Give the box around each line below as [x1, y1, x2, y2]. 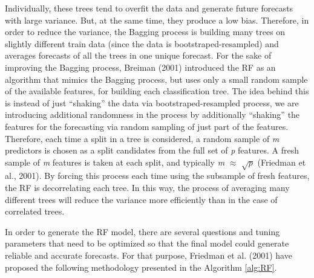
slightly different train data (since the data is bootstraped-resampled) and [5, 37, 279, 50]
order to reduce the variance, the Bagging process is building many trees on [5, 25, 286, 38]
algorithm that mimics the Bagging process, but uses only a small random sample [5, 73, 308, 85]
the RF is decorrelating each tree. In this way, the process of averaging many [5, 181, 290, 194]
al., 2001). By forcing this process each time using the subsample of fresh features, [5, 169, 310, 182]
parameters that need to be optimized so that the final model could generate [5, 237, 289, 250]
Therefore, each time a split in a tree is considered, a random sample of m [5, 132, 280, 144]
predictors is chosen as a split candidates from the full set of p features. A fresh [5, 144, 299, 157]
